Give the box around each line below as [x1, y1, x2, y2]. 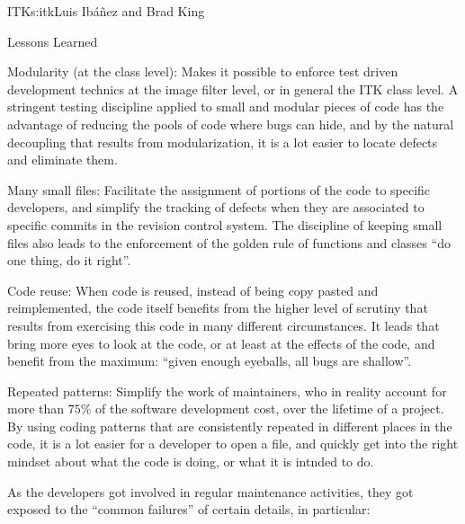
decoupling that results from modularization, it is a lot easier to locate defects [7, 132, 438, 151]
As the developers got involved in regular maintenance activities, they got [7, 482, 414, 501]
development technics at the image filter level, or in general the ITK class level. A [7, 79, 459, 98]
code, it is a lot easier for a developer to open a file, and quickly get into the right [7, 434, 459, 453]
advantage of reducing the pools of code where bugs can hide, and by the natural [7, 114, 454, 133]
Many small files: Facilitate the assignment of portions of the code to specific [7, 180, 431, 199]
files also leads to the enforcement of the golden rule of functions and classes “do [7, 233, 451, 252]
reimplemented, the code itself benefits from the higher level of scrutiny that [7, 298, 428, 317]
